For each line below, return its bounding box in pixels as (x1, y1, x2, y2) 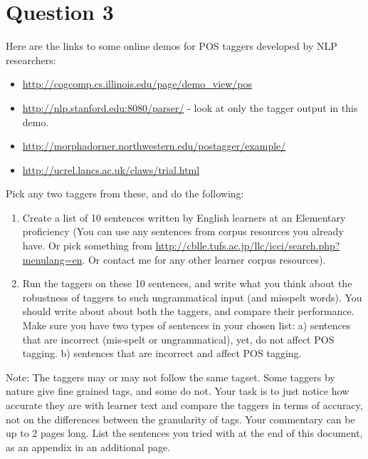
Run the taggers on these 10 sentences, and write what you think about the (22, 276, 352, 291)
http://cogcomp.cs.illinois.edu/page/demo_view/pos (22, 76, 253, 91)
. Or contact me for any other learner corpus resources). (82, 252, 326, 267)
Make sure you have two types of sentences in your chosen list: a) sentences (22, 318, 351, 333)
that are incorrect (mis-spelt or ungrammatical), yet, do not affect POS (22, 331, 335, 346)
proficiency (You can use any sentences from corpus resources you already (22, 224, 344, 239)
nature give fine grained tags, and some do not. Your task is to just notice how (6, 383, 349, 398)
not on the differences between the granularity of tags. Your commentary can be (6, 411, 355, 426)
